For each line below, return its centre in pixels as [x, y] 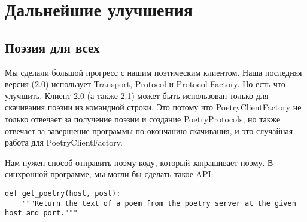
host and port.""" [41, 213]
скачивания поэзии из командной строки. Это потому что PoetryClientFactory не [153, 107]
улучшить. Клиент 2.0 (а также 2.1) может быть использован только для [137, 95]
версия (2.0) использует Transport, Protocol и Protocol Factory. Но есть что [145, 84]
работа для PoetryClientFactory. [64, 142]
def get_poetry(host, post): [63, 193]
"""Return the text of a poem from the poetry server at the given [159, 203]
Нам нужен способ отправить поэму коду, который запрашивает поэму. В [139, 162]
